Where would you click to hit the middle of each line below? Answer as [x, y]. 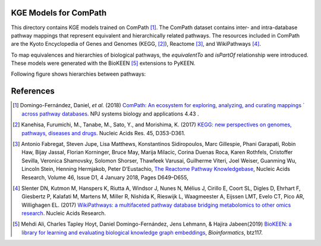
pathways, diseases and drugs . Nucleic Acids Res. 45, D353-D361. [103, 133]
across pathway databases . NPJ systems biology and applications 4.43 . [110, 114]
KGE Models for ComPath [59, 13]
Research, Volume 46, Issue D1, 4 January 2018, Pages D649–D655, [105, 177]
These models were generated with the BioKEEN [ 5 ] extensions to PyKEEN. [103, 63]
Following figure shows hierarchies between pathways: [78, 74]
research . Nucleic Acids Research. [64, 213]
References [33, 91]
